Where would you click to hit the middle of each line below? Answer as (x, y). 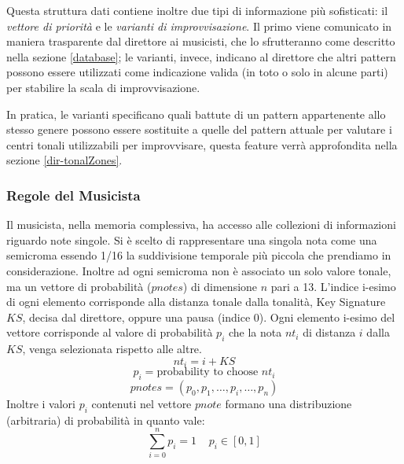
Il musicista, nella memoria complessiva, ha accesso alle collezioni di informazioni (201, 225)
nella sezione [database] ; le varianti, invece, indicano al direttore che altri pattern (201, 56)
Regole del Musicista (73, 195)
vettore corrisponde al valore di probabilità (110, 332)
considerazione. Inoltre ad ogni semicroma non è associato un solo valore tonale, (199, 270)
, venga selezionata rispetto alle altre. (112, 349)
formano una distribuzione (288, 403)
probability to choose (208, 372)
